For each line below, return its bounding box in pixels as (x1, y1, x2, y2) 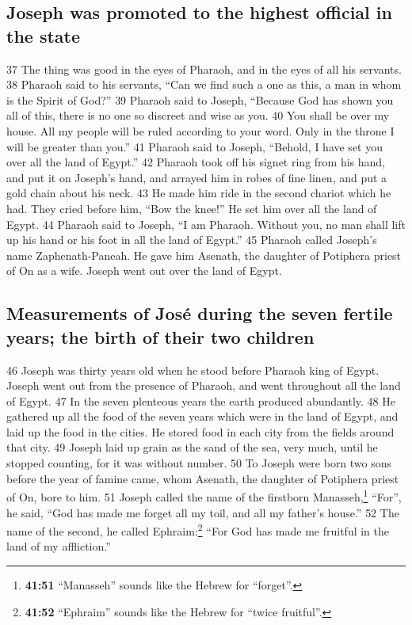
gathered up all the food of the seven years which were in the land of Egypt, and (6, 408, 399, 425)
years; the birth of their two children (6, 324, 315, 349)
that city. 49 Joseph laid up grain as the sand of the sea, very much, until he (6, 439, 378, 455)
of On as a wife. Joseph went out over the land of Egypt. (6, 262, 282, 279)
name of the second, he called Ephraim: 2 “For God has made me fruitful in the (6, 520, 390, 539)
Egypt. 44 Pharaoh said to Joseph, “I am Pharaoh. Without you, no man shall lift (6, 215, 406, 232)
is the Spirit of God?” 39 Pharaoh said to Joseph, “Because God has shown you (6, 91, 394, 108)
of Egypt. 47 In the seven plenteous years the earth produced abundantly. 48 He (6, 392, 395, 409)
